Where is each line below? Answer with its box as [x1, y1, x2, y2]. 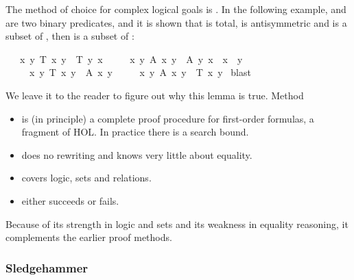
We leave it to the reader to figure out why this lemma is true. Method [5, 88, 304, 102]
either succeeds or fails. [21, 193, 119, 207]
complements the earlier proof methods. [5, 230, 172, 244]
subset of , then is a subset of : [5, 29, 134, 43]
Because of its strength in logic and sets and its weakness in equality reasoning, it [5, 216, 349, 231]
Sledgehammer [5, 259, 88, 276]
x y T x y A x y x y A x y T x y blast [29, 65, 251, 79]
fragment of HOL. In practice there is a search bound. [21, 125, 249, 139]
